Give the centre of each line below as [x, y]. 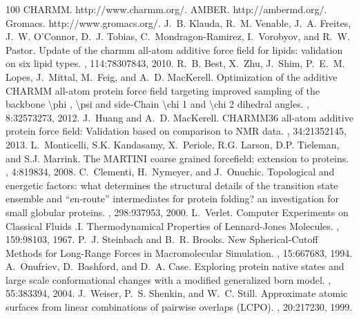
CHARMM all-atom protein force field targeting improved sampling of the [163, 90]
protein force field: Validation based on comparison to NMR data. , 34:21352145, [176, 131]
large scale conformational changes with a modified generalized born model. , [168, 279]
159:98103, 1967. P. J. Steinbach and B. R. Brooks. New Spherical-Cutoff [162, 239]
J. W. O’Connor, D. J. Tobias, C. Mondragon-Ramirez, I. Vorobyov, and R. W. [178, 36]
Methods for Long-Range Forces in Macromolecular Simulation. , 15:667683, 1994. [179, 252]
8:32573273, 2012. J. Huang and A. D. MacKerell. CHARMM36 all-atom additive [179, 117]
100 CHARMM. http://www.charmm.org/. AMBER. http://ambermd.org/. [166, 9]
